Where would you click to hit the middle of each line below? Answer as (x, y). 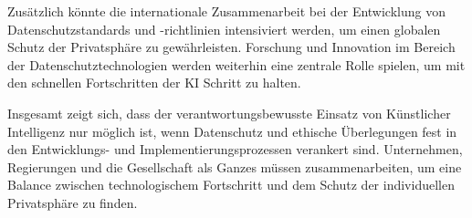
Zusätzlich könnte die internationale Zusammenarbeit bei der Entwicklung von (226, 11)
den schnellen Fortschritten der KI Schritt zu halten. (154, 83)
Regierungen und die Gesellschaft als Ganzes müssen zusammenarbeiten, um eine (235, 166)
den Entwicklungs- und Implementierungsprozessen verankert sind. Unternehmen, (235, 149)
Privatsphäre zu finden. (73, 202)
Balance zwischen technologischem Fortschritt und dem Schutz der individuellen (231, 185)
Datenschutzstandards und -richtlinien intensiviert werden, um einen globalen (224, 29)
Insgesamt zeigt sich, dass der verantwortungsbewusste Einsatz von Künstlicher (229, 113)
